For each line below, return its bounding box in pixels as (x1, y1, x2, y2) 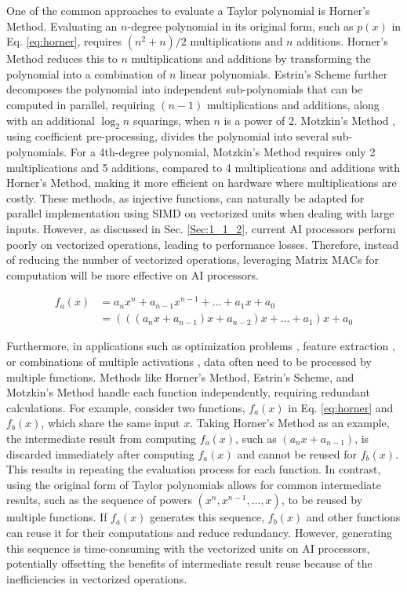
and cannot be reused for (237, 445, 357, 462)
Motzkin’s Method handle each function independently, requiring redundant (6, 384, 370, 400)
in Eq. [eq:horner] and (288, 399, 394, 415)
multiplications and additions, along (206, 96, 380, 112)
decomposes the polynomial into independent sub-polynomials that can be (6, 81, 363, 97)
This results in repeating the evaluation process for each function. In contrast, (6, 461, 381, 477)
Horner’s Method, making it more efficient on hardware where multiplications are (6, 174, 397, 191)
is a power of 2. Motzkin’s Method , (223, 111, 396, 128)
